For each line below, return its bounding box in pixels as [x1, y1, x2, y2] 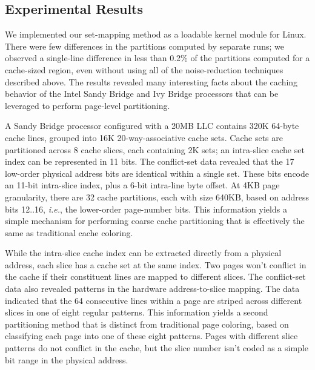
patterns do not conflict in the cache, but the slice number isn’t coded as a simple [5, 342, 308, 354]
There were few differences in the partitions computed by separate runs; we [5, 39, 284, 52]
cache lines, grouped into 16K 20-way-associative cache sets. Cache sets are [5, 131, 283, 144]
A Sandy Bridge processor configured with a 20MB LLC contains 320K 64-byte [5, 119, 299, 132]
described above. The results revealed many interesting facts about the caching [5, 75, 298, 88]
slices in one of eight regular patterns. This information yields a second [5, 306, 268, 319]
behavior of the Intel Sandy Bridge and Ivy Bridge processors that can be [5, 87, 279, 100]
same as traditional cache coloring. [5, 226, 133, 239]
